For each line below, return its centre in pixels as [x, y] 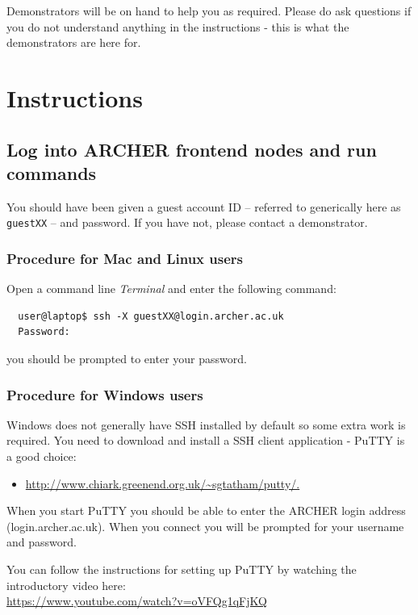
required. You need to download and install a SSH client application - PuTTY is [206, 440]
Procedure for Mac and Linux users [125, 258]
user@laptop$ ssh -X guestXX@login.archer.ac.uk [151, 316]
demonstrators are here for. [74, 42]
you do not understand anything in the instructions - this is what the [178, 26]
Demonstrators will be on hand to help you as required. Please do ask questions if [209, 10]
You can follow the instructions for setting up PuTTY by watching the [182, 569]
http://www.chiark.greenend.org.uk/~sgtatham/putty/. [163, 483]
